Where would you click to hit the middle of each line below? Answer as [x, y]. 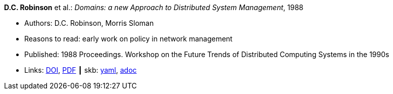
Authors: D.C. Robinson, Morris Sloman [89, 23]
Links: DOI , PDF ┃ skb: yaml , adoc [81, 70]
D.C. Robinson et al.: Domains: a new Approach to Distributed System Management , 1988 [154, 7]
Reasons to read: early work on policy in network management [129, 39]
